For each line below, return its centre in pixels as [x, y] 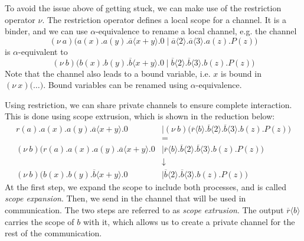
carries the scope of [40, 221]
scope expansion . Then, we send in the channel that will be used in [125, 198]
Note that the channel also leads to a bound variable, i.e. [108, 73]
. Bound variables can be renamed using [116, 85]
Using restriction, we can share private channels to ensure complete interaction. [148, 104]
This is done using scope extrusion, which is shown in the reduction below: [140, 116]
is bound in [241, 73]
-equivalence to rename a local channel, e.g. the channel [196, 31]
